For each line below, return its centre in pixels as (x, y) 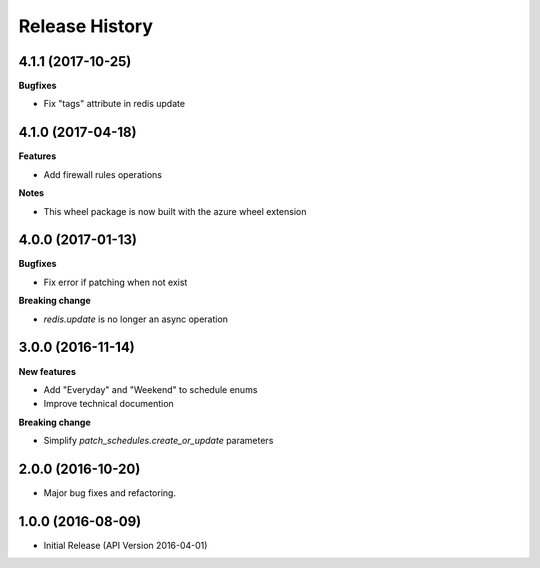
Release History (86, 26)
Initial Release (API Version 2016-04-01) (125, 545)
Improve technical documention (108, 404)
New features (47, 371)
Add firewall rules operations (103, 174)
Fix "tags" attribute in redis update (114, 104)
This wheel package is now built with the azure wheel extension (175, 211)
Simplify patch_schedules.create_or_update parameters (158, 441)
